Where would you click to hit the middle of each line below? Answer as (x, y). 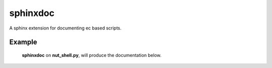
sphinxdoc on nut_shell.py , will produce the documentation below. (92, 55)
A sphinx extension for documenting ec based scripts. (65, 28)
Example (23, 42)
